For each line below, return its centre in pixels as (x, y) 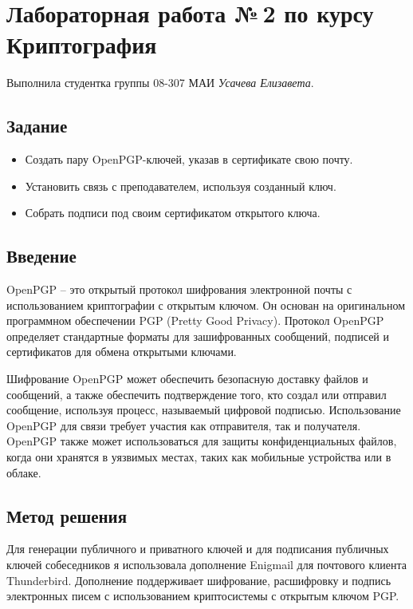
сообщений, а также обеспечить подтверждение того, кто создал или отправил (197, 394)
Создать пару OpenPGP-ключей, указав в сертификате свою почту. (189, 159)
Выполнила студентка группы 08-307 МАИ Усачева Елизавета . (160, 83)
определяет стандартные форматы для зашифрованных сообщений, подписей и (198, 336)
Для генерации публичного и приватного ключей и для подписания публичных (198, 549)
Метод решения (67, 515)
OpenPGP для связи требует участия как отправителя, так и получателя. (184, 425)
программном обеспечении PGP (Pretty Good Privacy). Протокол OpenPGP (195, 320)
